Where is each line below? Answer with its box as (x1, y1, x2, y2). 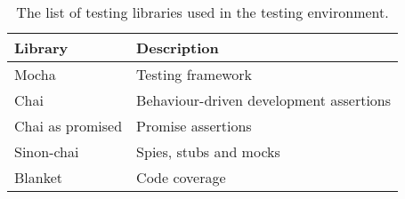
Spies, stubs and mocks (136, 141, 280, 162)
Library (14, 37, 69, 58)
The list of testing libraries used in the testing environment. (16, 2, 389, 22)
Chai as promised (14, 115, 123, 136)
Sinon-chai (14, 141, 79, 162)
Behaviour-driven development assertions (136, 90, 392, 110)
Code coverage (136, 167, 226, 187)
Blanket (14, 167, 63, 187)
